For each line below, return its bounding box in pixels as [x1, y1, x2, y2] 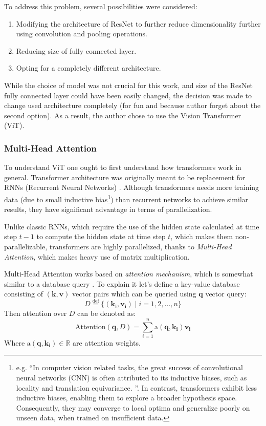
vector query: [205, 288, 247, 299]
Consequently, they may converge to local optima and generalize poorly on [16, 402, 250, 413]
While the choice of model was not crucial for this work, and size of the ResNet [4, 79, 253, 90]
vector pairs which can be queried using [72, 288, 196, 299]
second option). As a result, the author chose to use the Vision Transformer [4, 110, 241, 120]
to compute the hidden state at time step [36, 231, 166, 242]
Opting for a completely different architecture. [16, 62, 161, 73]
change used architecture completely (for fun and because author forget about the [4, 100, 261, 111]
